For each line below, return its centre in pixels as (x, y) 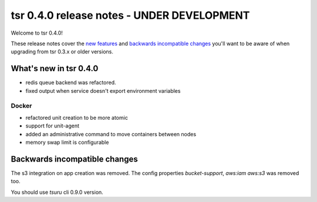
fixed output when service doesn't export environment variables (103, 90)
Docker (21, 106)
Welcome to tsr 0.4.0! (37, 33)
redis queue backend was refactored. (71, 83)
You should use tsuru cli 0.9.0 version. (57, 192)
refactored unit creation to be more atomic (77, 117)
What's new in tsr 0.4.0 (55, 68)
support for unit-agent (52, 126)
